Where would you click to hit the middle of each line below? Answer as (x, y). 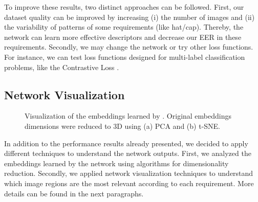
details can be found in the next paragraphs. (74, 193)
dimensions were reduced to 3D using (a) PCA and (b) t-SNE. (123, 126)
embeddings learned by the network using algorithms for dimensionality (116, 163)
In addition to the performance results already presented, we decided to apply (126, 143)
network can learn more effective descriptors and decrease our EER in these (123, 37)
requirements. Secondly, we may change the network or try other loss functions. (129, 47)
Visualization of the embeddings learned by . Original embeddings (128, 116)
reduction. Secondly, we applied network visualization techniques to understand (129, 173)
